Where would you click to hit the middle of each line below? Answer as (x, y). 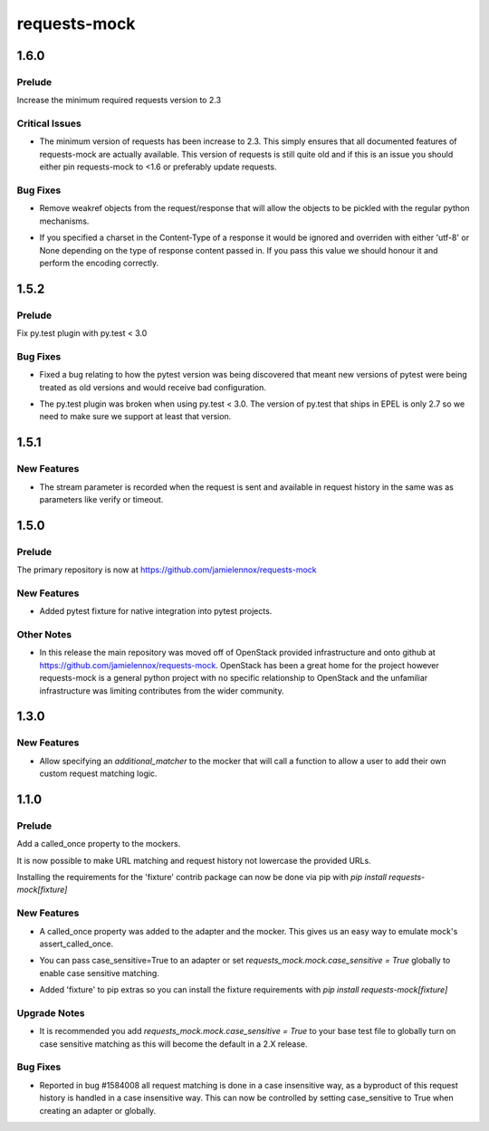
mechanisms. (64, 221)
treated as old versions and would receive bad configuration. (153, 387)
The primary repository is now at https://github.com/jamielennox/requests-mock (167, 570)
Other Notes (44, 635)
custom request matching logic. (98, 773)
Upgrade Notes (51, 1012)
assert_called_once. (77, 944)
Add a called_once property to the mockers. (99, 844)
